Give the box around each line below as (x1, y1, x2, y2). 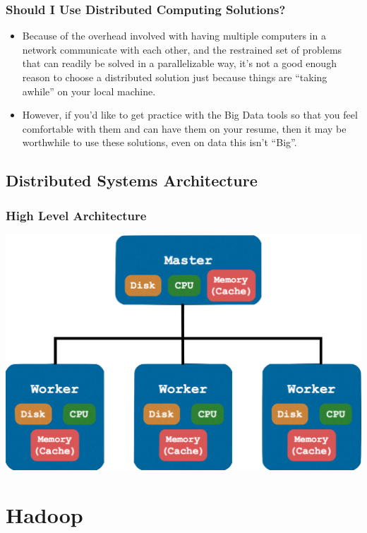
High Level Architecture (6, 206, 147, 224)
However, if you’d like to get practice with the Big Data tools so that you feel (22, 107, 358, 122)
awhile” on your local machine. (22, 83, 156, 98)
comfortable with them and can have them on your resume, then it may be (22, 121, 347, 136)
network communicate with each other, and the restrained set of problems (22, 42, 342, 56)
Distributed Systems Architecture (6, 169, 258, 191)
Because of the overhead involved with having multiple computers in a (22, 28, 326, 43)
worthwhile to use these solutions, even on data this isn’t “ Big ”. (22, 135, 297, 150)
